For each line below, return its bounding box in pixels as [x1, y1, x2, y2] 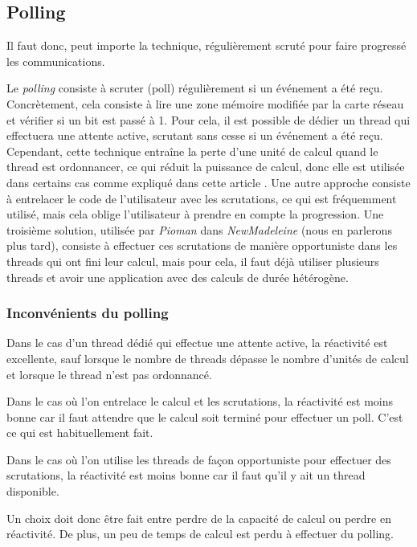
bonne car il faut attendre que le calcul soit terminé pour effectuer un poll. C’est [6, 408, 403, 425]
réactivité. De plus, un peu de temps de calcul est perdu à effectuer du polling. [6, 525, 394, 542]
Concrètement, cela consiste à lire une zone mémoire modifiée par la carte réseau [6, 95, 404, 112]
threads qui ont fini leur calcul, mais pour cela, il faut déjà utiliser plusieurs [6, 252, 379, 269]
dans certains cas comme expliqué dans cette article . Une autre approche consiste [6, 173, 411, 190]
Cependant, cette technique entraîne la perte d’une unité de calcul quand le [6, 142, 378, 159]
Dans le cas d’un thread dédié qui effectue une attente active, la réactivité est [6, 334, 388, 351]
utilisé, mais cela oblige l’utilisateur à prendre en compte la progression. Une [6, 206, 384, 222]
